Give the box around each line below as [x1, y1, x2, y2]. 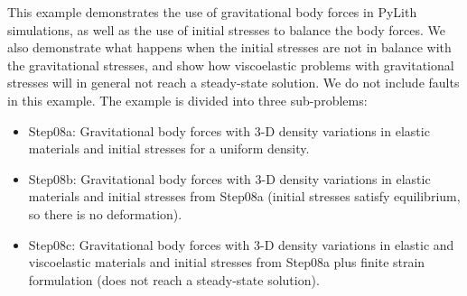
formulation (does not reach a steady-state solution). [28, 270, 320, 289]
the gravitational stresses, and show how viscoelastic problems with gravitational [7, 55, 454, 74]
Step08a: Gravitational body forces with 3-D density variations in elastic [28, 121, 430, 140]
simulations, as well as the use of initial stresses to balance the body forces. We [7, 20, 445, 39]
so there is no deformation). [28, 204, 182, 223]
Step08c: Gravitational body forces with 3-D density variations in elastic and [28, 235, 454, 254]
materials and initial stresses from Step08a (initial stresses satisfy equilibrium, [28, 187, 461, 206]
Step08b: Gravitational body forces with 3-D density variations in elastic [28, 169, 431, 188]
